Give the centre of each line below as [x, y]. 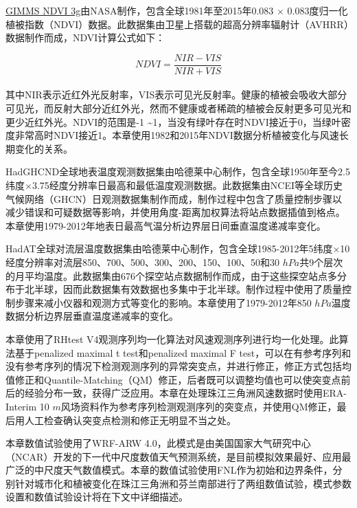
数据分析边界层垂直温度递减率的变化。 [92, 316]
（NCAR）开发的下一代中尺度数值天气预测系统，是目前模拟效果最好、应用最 [178, 456]
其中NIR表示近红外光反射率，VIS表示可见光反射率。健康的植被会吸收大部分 [176, 95]
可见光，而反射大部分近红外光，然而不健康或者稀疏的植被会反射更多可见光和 [178, 108]
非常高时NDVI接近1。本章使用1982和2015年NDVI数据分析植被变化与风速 [177, 135]
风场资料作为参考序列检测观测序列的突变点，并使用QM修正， [199, 406]
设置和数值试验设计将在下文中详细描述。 [97, 497]
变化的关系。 [44, 148]
